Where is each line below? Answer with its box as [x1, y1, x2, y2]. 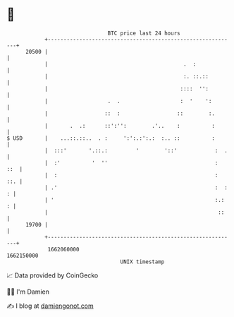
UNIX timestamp [120, 258, 165, 265]
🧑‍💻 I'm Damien [6, 287, 50, 296]
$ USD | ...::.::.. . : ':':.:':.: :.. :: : [6, 134, 216, 142]
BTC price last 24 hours [107, 30, 180, 37]
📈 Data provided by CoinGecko [6, 271, 99, 280]
